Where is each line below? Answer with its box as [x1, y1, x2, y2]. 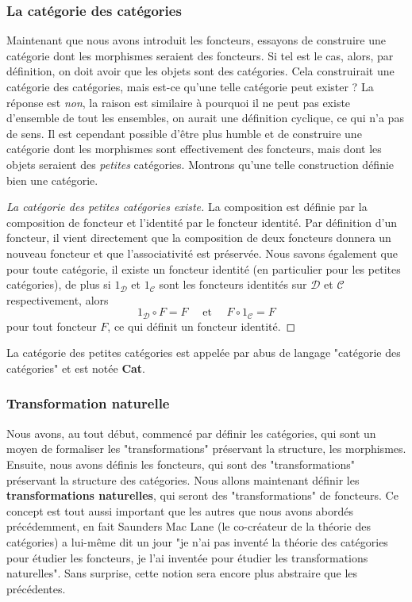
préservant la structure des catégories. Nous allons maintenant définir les [6, 471, 360, 488]
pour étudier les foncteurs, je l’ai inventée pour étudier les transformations [6, 549, 368, 566]
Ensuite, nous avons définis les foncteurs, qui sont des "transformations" [6, 455, 355, 472]
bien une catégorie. [6, 171, 98, 188]
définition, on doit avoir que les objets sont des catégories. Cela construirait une [6, 63, 395, 79]
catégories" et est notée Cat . [6, 359, 146, 376]
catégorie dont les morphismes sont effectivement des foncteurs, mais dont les [6, 140, 382, 157]
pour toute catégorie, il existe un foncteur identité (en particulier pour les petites [6, 260, 401, 277]
